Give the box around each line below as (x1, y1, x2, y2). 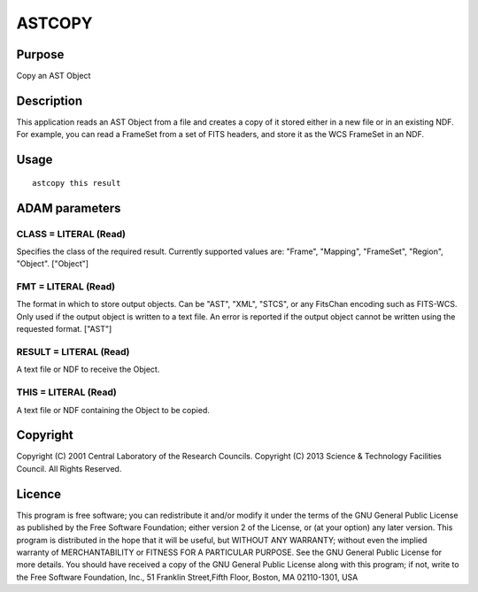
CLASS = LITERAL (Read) (16, 227, 126, 240)
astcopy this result (32, 178, 121, 188)
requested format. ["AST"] (16, 324, 112, 334)
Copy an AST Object (16, 71, 91, 81)
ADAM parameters (16, 200, 121, 216)
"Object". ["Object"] (16, 258, 89, 269)
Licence (16, 487, 62, 502)
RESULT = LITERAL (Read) (16, 346, 130, 358)
